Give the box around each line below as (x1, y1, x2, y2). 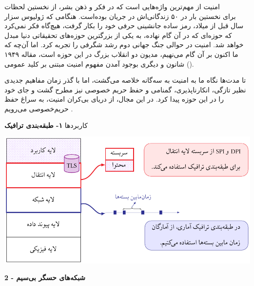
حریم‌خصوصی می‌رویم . (4, 103, 73, 113)
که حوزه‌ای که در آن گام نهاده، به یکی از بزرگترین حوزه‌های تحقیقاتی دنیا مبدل (4, 30, 232, 40)
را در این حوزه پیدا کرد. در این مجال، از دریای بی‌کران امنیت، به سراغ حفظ (4, 94, 224, 104)
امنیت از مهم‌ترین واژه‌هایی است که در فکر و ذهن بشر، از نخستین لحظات (4, 1, 220, 11)
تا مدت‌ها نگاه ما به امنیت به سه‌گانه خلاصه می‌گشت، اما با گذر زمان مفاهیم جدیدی (4, 75, 246, 85)
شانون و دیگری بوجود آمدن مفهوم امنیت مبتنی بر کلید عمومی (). (4, 58, 194, 69)
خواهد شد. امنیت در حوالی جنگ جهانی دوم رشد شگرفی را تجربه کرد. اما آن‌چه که (4, 39, 244, 50)
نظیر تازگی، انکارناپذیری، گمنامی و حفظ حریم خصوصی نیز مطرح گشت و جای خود (4, 84, 246, 94)
